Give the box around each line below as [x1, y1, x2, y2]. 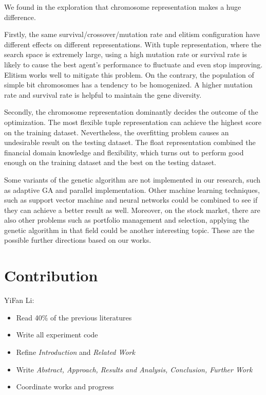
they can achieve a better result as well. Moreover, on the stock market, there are [4, 204, 260, 215]
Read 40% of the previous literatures [16, 312, 132, 322]
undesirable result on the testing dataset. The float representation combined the [4, 137, 256, 148]
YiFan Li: [4, 295, 34, 306]
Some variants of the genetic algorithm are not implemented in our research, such [4, 174, 260, 185]
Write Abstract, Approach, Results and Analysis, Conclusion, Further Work [16, 364, 253, 374]
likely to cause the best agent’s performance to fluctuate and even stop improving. [4, 59, 263, 69]
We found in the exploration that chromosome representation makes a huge [4, 2, 241, 12]
